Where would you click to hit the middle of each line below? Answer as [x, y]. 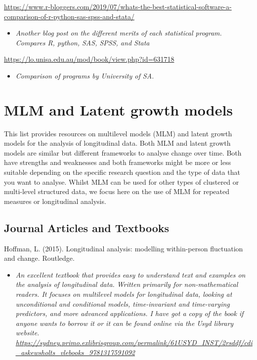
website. [27, 333]
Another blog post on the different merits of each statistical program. [119, 33]
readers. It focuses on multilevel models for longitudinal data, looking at [124, 294]
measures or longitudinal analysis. [55, 201]
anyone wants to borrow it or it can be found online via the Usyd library [125, 323]
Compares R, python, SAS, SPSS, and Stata [83, 42]
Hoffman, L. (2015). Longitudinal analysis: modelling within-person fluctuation [124, 248]
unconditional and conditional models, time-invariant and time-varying [123, 303]
